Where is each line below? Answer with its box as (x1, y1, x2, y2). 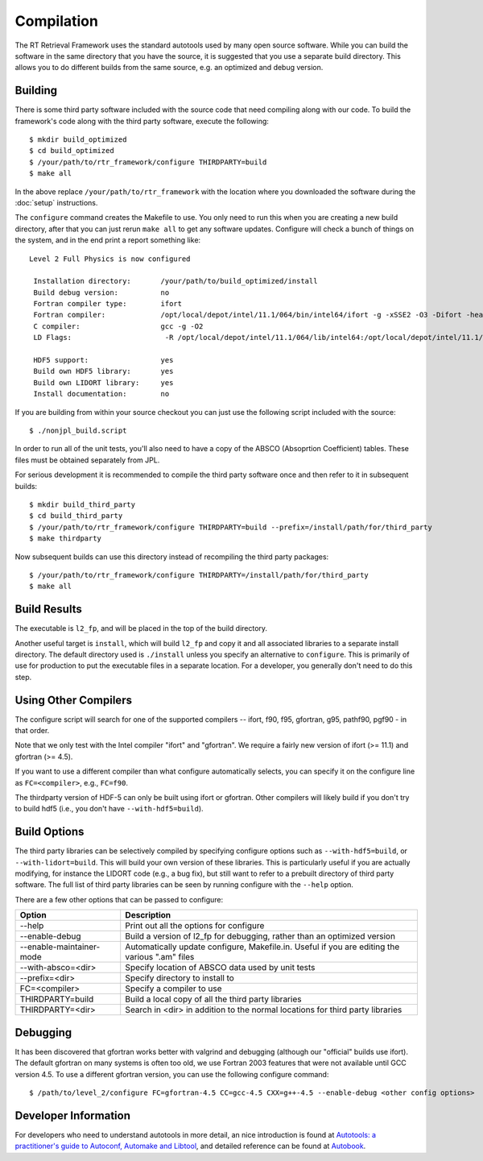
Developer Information (14, 1109, 131, 1122)
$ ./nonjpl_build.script (29, 426, 127, 435)
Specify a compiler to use (125, 983, 222, 994)
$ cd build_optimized (29, 146, 114, 155)
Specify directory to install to (125, 972, 235, 984)
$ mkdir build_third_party (29, 500, 136, 509)
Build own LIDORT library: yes (33, 378, 174, 387)
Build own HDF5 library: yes (33, 367, 174, 376)
